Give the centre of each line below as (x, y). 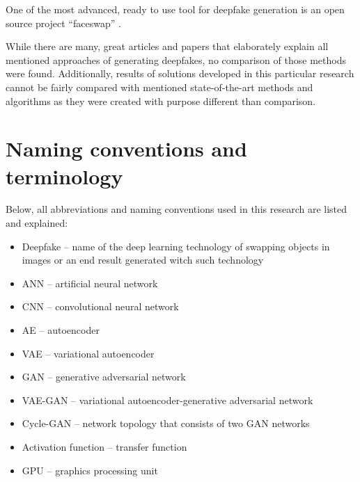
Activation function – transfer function (104, 447)
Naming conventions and (126, 148)
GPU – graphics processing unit (90, 470)
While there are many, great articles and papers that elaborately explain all (167, 46)
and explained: (37, 223)
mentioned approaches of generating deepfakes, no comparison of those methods (176, 59)
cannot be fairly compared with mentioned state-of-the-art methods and (159, 87)
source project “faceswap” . (63, 23)
